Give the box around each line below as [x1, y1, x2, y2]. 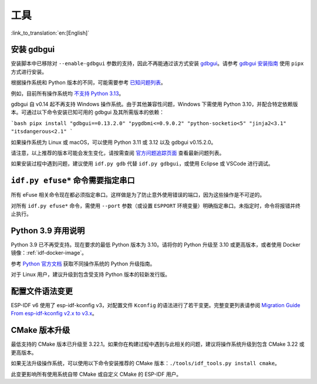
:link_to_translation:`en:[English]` [11, 29, 90, 36]
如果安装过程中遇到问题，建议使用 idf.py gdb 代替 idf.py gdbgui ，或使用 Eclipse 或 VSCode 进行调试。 [11, 160, 274, 167]
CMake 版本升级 [11, 325, 70, 335]
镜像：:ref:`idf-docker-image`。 [11, 250, 87, 257]
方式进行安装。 [11, 68, 47, 75]
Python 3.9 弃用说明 [11, 225, 85, 235]
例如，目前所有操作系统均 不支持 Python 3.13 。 [11, 90, 124, 97]
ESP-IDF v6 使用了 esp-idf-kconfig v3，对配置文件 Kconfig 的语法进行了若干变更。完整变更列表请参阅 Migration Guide [11, 302, 301, 309]
